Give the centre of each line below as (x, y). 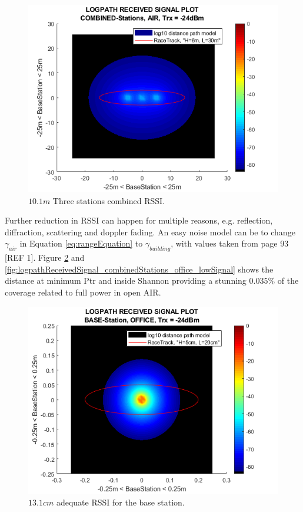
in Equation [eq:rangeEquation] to (81, 243)
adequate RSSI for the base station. (120, 502)
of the (288, 280)
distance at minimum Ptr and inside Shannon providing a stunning (126, 280)
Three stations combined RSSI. (109, 200)
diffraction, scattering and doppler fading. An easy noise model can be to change (150, 232)
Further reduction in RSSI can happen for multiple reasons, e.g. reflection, (139, 220)
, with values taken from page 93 (230, 243)
